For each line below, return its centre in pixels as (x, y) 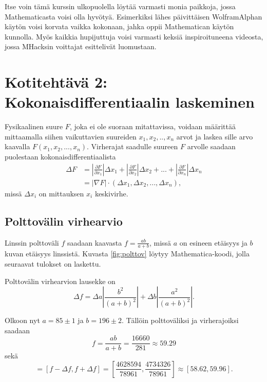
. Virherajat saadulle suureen (132, 146)
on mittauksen (61, 193)
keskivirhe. (111, 193)
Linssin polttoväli (32, 242)
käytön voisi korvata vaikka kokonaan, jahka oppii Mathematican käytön (119, 26)
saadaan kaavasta (94, 242)
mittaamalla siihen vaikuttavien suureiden (71, 136)
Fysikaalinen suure (34, 126)
